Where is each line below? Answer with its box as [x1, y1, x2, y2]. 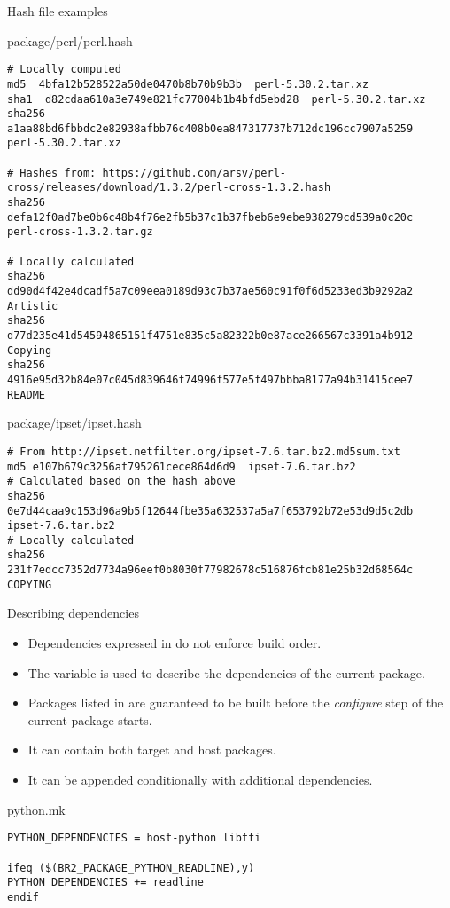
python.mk [7, 800, 66, 818]
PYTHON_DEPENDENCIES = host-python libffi [7, 832, 261, 845]
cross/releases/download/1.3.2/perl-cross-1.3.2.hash [7, 181, 331, 194]
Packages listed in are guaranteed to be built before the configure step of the [27, 693, 444, 712]
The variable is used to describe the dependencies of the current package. [27, 663, 425, 682]
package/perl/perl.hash [7, 31, 133, 50]
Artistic [7, 299, 58, 312]
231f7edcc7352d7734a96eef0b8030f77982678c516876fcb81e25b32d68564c [7, 564, 414, 577]
